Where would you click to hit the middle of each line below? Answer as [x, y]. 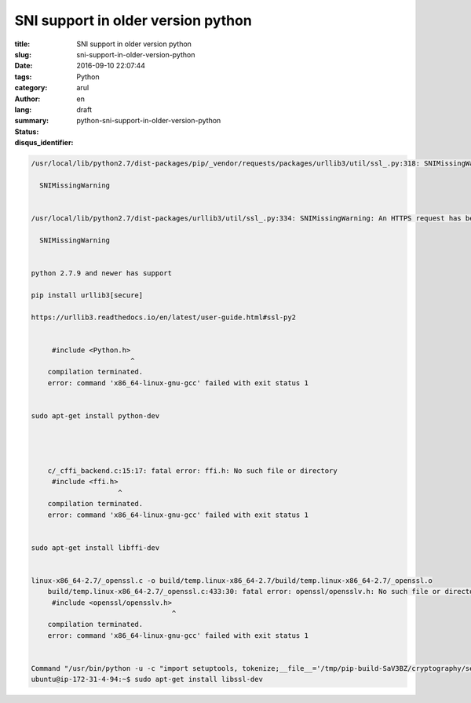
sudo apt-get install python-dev [95, 416]
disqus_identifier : [44, 143]
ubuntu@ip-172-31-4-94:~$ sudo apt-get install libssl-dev [147, 679]
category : [31, 88]
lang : [23, 109]
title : [22, 44]
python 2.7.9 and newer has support [102, 273]
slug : [23, 54]
